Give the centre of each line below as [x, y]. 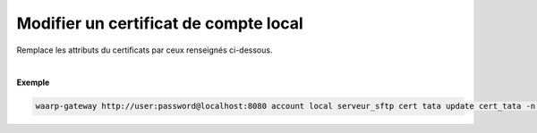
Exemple [33, 83]
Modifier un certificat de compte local [160, 23]
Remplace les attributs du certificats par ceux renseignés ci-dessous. [145, 50]
